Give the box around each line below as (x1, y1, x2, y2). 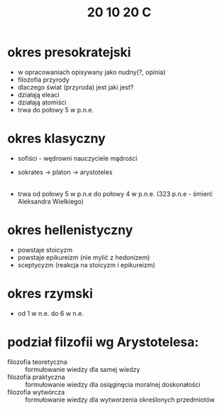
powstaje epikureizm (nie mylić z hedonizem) (17, 253, 150, 262)
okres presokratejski (7, 44, 131, 60)
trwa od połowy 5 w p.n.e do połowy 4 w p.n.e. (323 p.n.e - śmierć (17, 189, 213, 198)
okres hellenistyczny (7, 222, 133, 238)
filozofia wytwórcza (7, 388, 65, 396)
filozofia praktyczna (7, 373, 65, 381)
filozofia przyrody (17, 75, 70, 84)
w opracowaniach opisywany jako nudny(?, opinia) (17, 68, 166, 76)
